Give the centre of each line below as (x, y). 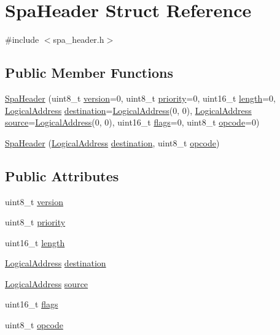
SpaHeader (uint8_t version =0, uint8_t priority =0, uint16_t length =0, (140, 98)
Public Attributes (62, 175)
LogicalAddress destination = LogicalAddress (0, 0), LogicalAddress (128, 110)
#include (22, 40)
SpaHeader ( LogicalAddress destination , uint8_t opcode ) (112, 142)
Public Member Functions (89, 73)
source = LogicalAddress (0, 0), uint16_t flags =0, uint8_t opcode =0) (132, 122)
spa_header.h (79, 40)
